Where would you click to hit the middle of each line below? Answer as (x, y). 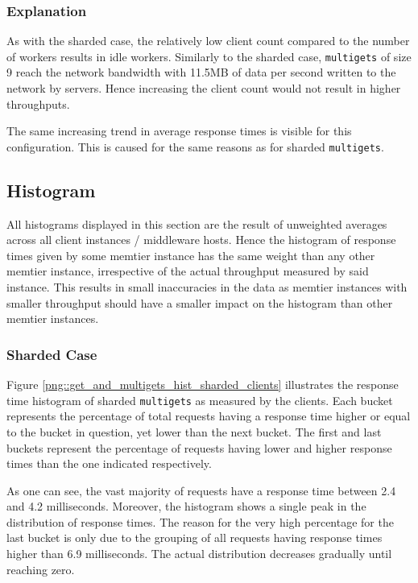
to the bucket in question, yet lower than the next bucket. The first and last (194, 431)
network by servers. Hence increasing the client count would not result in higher (204, 88)
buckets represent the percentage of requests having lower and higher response (199, 447)
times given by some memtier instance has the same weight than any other (191, 255)
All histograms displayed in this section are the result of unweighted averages (197, 223)
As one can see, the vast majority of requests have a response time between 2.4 (201, 490)
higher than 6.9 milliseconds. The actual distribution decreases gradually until (199, 554)
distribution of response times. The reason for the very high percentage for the (200, 521)
